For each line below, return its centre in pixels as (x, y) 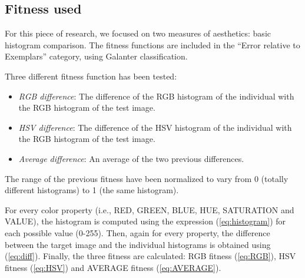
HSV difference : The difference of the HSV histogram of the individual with (155, 127)
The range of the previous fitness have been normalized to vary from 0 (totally (147, 178)
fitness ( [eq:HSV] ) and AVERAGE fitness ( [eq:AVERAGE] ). (113, 267)
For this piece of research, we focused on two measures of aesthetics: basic (138, 33)
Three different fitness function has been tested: (91, 76)
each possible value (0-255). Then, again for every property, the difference (137, 232)
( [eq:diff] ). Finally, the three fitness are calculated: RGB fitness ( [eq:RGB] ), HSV (150, 256)
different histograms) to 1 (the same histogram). (92, 190)
